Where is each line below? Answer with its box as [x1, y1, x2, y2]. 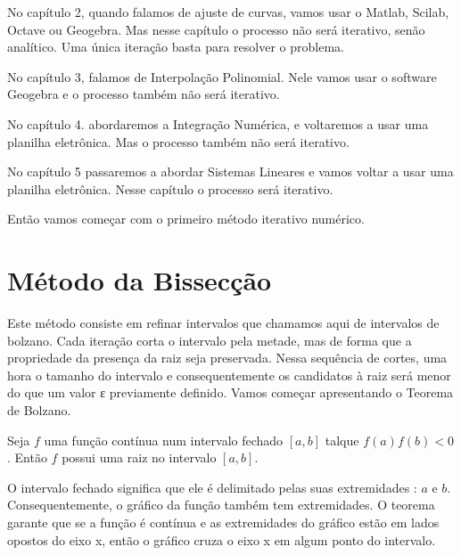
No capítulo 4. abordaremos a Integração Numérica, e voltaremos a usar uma [7, 114, 429, 133]
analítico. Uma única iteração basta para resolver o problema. [7, 37, 344, 56]
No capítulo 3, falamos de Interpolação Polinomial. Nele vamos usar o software [7, 67, 437, 86]
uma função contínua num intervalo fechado [44, 430, 284, 449]
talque [325, 430, 359, 449]
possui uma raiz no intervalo [62, 448, 217, 467]
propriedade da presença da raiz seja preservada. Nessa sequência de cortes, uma [7, 348, 448, 367]
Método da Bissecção [7, 262, 272, 298]
